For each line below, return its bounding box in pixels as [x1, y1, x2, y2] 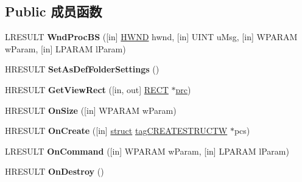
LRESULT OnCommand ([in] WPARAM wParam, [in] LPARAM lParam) [5, 144, 289, 157]
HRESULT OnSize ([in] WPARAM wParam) [5, 103, 177, 116]
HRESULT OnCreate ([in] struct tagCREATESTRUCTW [5, 124, 228, 137]
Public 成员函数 [5, 2, 102, 21]
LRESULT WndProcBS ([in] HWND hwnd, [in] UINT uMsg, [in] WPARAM [5, 30, 298, 43]
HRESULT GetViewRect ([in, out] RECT [5, 83, 169, 96]
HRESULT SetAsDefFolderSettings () [5, 63, 160, 75]
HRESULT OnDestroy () [5, 165, 104, 178]
